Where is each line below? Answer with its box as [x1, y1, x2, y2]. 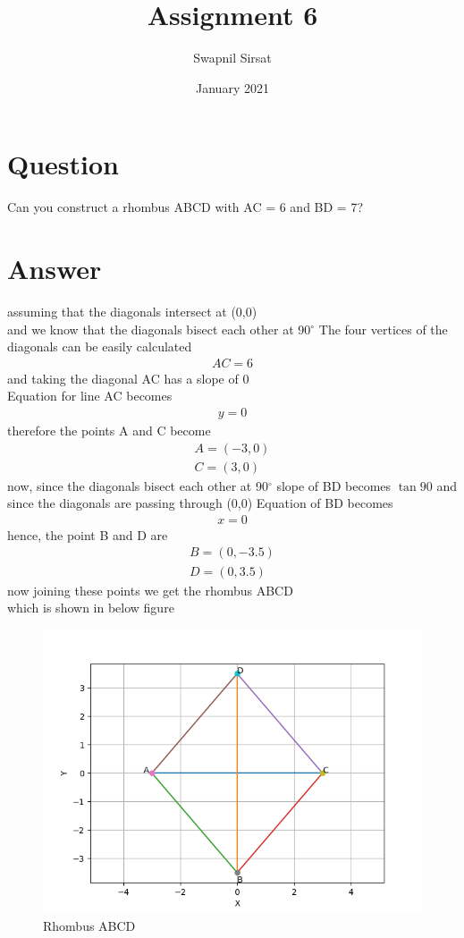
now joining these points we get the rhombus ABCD [7, 580, 293, 599]
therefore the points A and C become [7, 421, 211, 439]
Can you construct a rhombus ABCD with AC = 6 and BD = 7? [7, 198, 364, 216]
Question [7, 146, 119, 182]
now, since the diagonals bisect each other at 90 [7, 476, 268, 494]
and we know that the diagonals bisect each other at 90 [7, 319, 311, 338]
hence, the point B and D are [7, 525, 168, 544]
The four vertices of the [318, 319, 448, 338]
